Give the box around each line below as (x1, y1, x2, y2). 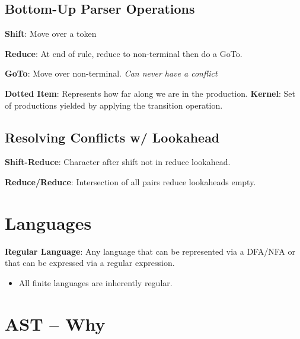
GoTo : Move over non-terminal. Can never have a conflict (5, 67, 218, 80)
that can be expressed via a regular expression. (5, 256, 175, 269)
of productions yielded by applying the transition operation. (5, 99, 223, 111)
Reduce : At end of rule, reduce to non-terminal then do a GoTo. (5, 47, 242, 59)
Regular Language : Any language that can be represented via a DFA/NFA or (5, 245, 295, 257)
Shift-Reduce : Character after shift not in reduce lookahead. (5, 156, 231, 168)
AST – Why (5, 311, 106, 335)
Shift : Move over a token (5, 27, 97, 40)
